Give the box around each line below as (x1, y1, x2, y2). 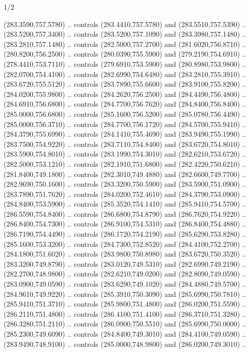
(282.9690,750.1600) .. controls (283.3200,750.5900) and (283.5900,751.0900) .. (4, 179, 246, 189)
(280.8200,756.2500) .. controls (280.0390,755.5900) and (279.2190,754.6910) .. (4, 48, 246, 59)
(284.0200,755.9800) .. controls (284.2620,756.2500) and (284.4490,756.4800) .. (4, 88, 246, 99)
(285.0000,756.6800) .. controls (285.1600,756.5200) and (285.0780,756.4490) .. (4, 108, 246, 119)
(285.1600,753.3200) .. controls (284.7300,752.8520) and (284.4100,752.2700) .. (4, 238, 246, 249)
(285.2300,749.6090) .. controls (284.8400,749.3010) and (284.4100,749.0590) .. (4, 329, 246, 339)
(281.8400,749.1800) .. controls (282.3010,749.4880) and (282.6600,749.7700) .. (4, 168, 246, 179)
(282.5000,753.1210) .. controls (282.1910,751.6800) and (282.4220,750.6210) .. (4, 158, 246, 169)
